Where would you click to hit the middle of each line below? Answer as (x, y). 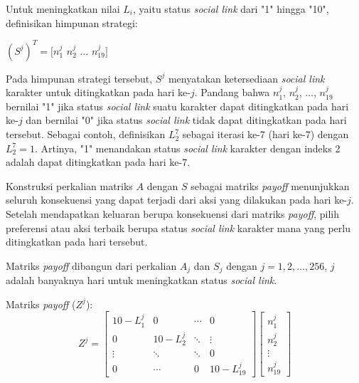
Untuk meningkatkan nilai (63, 9)
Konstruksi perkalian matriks (69, 185)
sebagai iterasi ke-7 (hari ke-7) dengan (266, 134)
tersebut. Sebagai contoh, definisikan (86, 134)
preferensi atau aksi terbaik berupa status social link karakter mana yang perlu (178, 227)
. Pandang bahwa (232, 92)
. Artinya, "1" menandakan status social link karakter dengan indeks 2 (187, 148)
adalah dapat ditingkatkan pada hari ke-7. (98, 162)
